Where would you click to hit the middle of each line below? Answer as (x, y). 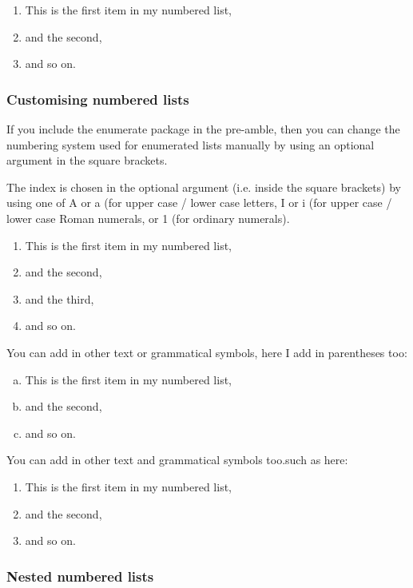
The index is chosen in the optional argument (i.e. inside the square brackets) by (204, 187)
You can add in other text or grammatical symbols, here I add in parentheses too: (207, 352)
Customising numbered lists (98, 99)
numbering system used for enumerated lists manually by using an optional (191, 144)
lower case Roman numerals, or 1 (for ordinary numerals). (148, 218)
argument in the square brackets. (87, 160)
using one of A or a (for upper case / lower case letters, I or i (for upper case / (199, 203)
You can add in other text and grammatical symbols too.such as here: (177, 460)
